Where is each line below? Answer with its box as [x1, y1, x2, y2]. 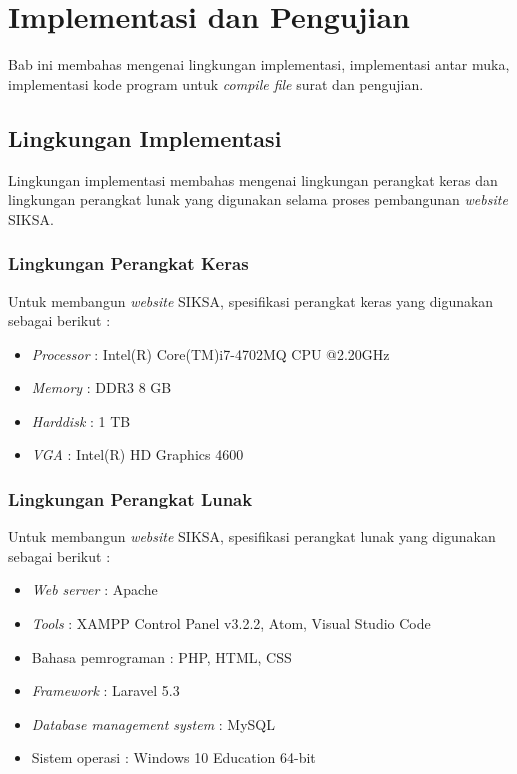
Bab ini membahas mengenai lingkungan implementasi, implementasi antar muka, [8, 54, 510, 75]
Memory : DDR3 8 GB [31, 377, 172, 398]
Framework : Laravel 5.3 [31, 680, 180, 701]
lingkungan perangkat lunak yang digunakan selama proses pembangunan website [8, 189, 508, 210]
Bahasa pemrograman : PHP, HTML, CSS [31, 646, 292, 667]
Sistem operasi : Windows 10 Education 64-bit [31, 747, 316, 768]
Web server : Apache [31, 579, 158, 600]
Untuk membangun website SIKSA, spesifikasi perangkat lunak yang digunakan [8, 526, 496, 547]
